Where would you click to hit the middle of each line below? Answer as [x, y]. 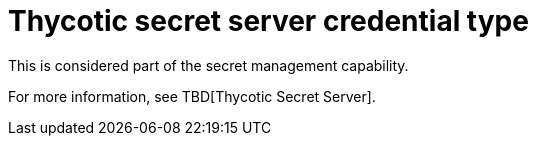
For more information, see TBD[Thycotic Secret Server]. [192, 96]
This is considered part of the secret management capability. [208, 65]
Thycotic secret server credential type [268, 21]
